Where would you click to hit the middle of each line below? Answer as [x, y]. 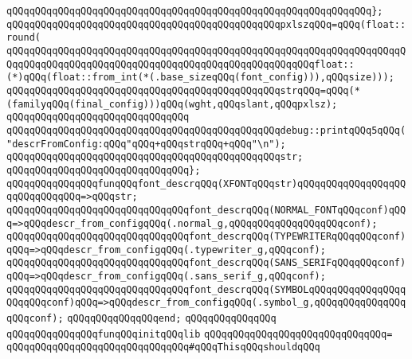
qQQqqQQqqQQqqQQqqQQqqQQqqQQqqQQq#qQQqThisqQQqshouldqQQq [163, 347]
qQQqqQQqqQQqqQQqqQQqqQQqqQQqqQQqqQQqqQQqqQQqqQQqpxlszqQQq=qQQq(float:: [206, 24]
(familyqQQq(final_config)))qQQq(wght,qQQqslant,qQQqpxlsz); [172, 104]
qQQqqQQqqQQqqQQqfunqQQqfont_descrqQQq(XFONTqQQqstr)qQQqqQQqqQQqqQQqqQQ [206, 183]
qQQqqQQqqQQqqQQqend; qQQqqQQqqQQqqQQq [172, 319]
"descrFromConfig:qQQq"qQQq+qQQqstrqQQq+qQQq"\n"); [146, 144]
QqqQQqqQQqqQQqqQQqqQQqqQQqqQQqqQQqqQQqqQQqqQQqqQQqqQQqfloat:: [180, 64]
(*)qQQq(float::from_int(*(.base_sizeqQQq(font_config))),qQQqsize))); [200, 78]
